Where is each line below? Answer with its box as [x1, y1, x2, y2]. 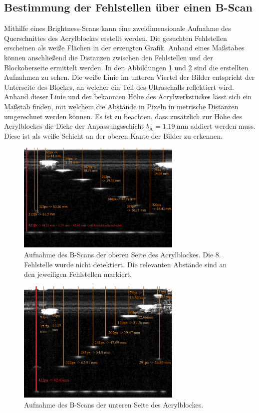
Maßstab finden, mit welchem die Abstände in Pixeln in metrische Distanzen [4, 101, 239, 111]
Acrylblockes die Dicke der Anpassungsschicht [4, 121, 144, 131]
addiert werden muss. [190, 121, 256, 131]
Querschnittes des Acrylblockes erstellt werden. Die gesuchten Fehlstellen [4, 32, 227, 43]
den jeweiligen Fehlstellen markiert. [24, 269, 132, 279]
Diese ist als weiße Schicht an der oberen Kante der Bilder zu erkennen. [4, 130, 223, 141]
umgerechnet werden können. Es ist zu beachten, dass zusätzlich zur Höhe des [4, 111, 243, 121]
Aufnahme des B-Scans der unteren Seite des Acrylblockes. [24, 399, 204, 410]
